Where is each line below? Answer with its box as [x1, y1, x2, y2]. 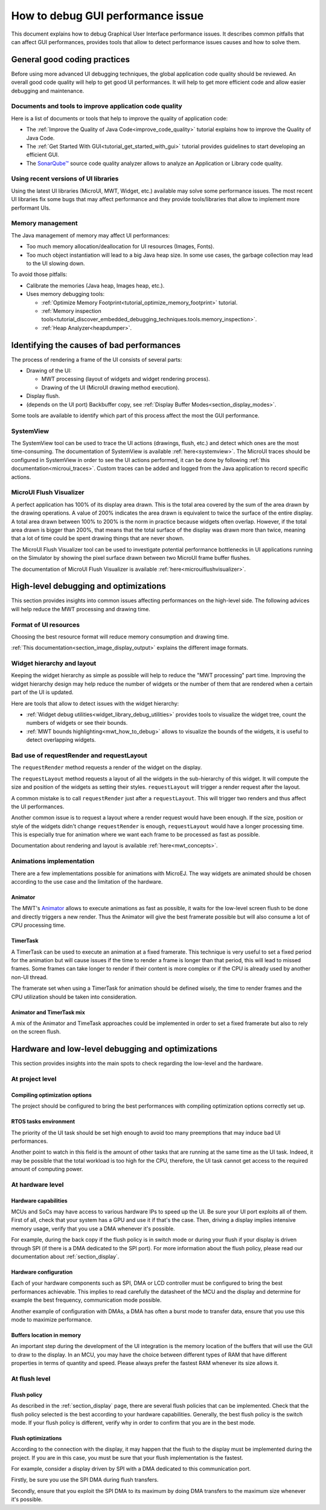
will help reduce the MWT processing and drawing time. [11, 605, 150, 612]
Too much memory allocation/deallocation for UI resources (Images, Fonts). [26, 243, 214, 250]
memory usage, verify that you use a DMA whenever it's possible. [11, 1225, 175, 1232]
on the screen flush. [11, 1028, 62, 1035]
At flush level [11, 1374, 51, 1383]
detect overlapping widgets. [26, 736, 96, 744]
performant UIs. [11, 204, 51, 211]
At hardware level [11, 1180, 64, 1189]
